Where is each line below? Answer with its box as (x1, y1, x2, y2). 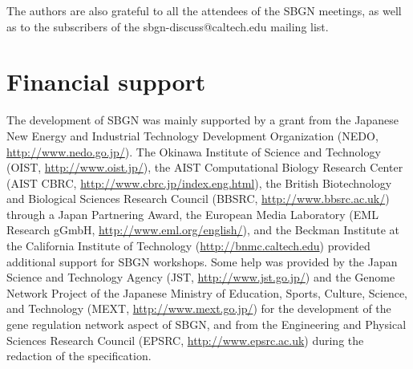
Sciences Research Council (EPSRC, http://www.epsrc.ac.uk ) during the (6, 331, 364, 348)
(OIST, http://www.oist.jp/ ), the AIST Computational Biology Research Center (6, 159, 403, 176)
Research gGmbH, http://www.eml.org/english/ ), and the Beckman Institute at (6, 221, 400, 238)
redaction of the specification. (6, 347, 152, 364)
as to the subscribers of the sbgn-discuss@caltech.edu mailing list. (6, 18, 329, 34)
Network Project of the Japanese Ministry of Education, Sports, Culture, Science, (6, 284, 407, 301)
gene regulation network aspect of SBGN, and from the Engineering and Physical (6, 316, 407, 333)
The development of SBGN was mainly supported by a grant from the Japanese (6, 112, 399, 128)
